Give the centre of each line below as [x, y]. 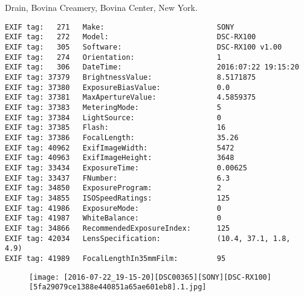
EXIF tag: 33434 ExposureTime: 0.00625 [126, 168]
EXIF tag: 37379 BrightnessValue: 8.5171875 [131, 78]
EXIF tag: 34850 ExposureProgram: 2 [113, 188]
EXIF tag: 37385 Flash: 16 [115, 128]
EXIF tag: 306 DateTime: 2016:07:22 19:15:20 [152, 67]
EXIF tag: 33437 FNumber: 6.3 [118, 178]
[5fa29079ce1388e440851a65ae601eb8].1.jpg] [118, 287]
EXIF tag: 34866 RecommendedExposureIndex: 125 [118, 228]
